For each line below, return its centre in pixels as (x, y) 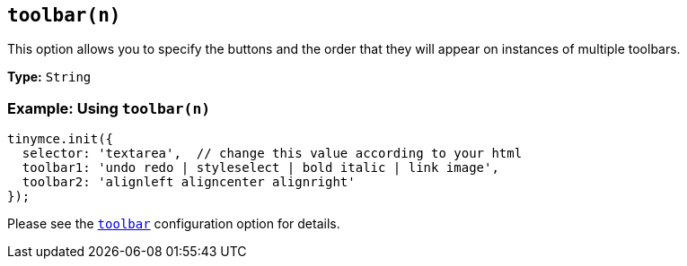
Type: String (49, 77)
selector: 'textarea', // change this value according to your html (272, 154)
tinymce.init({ (61, 139)
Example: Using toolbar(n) (109, 108)
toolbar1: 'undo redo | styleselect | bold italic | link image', (260, 168)
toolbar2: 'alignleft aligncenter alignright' (189, 182)
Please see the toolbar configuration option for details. (174, 224)
